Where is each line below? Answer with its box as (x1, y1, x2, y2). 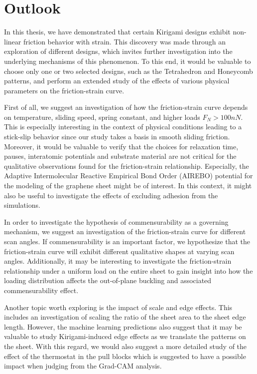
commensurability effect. (4, 285, 79, 295)
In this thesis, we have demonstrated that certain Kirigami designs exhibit (4, 26, 231, 37)
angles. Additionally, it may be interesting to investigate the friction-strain (4, 256, 232, 266)
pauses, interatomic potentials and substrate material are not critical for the (4, 151, 237, 161)
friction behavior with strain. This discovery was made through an (23, 36, 226, 46)
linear (4, 36, 21, 46)
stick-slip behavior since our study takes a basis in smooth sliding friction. (4, 131, 230, 142)
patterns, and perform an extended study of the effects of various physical (4, 75, 230, 86)
